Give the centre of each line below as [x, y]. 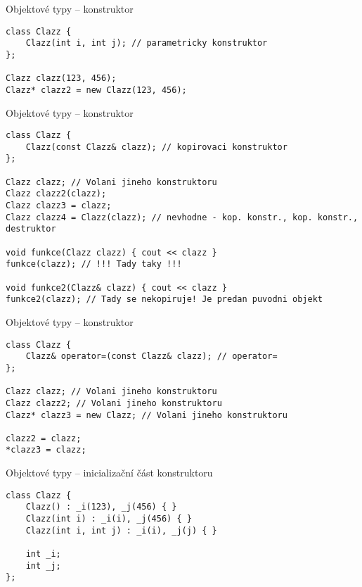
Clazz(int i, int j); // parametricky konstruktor [147, 43]
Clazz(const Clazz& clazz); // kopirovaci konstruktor [156, 147]
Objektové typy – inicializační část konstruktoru [109, 473]
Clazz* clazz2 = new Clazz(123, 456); [96, 90]
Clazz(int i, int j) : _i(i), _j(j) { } [121, 530]
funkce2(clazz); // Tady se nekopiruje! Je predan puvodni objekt [164, 299]
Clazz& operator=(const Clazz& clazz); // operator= [151, 356]
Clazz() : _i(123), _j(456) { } [101, 507]
